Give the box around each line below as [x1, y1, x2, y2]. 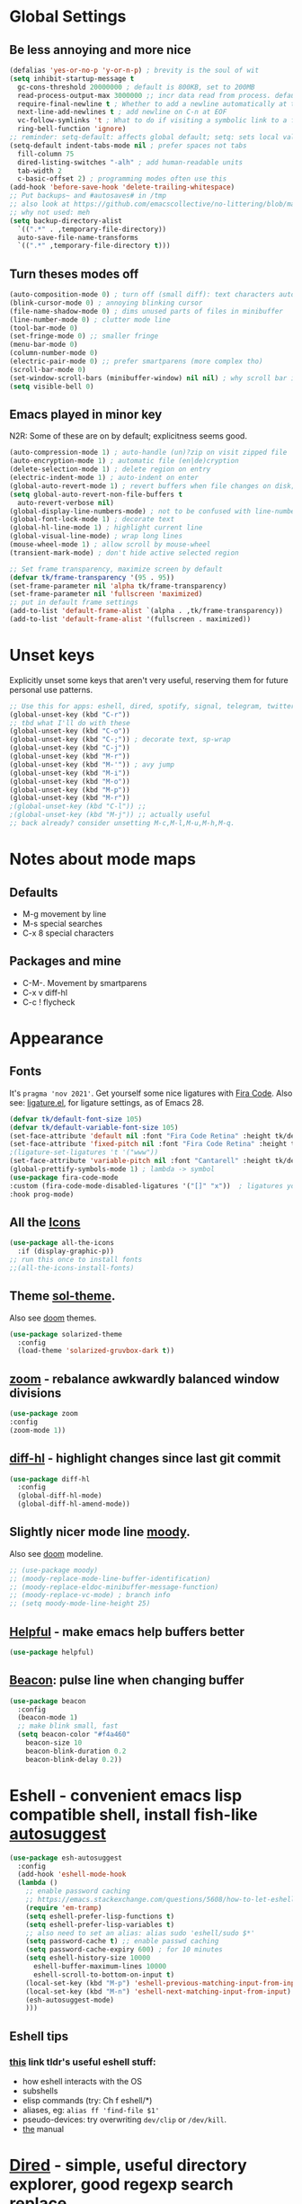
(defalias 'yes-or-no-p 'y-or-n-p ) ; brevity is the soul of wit [9, 66, 259, 75]
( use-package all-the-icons [9, 1239, 115, 1248]
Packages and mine [9, 954, 121, 969]
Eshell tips [9, 2029, 69, 2044]
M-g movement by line [22, 908, 107, 919]
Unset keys [9, 645, 95, 666]
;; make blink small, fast [17, 1721, 119, 1731]
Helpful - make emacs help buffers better [9, 1624, 245, 1640]
